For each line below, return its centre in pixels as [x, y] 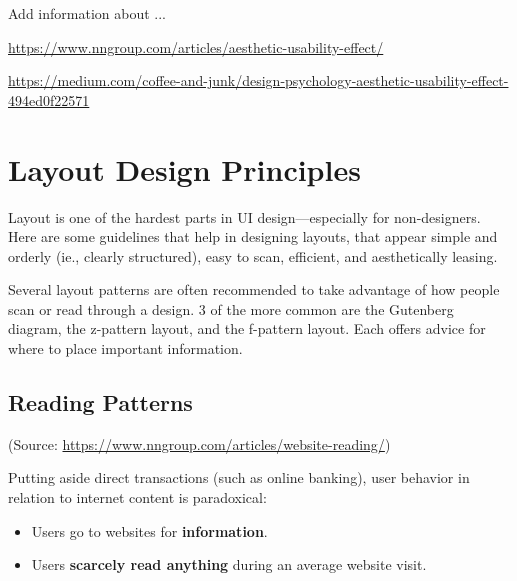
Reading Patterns [100, 402]
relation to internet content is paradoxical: [137, 497]
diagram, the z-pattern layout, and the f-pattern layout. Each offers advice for [247, 328]
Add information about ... [87, 13]
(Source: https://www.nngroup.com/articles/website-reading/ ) [199, 443]
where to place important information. [125, 348]
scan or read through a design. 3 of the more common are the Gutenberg [231, 308]
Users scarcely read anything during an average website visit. [229, 564]
